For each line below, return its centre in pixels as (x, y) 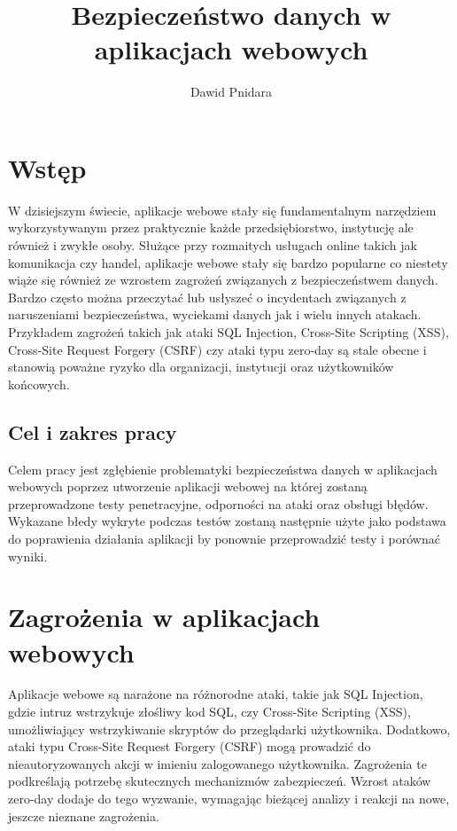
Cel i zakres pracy (93, 431)
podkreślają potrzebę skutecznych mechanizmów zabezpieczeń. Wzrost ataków (220, 781)
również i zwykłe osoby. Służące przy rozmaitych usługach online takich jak (213, 245)
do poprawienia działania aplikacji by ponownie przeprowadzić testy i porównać (224, 538)
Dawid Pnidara (231, 92)
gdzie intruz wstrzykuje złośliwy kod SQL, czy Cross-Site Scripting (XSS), (209, 712)
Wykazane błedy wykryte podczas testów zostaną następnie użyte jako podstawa (227, 521)
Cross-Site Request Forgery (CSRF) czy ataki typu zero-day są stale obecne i (217, 349)
